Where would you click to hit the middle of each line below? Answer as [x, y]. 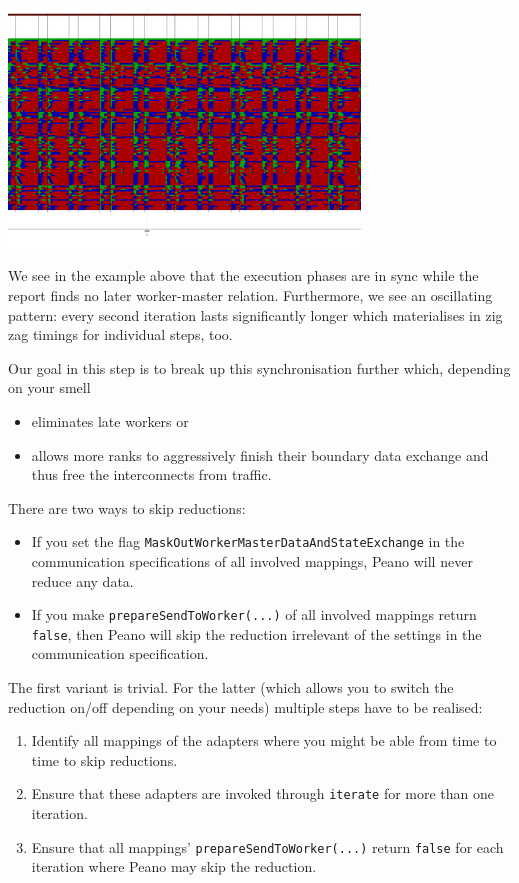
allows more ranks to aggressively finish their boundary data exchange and [260, 454]
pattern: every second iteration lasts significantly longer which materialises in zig [255, 314]
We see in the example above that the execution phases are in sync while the [243, 275]
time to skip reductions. [104, 759]
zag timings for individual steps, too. [120, 334]
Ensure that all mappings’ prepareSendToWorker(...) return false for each [267, 846]
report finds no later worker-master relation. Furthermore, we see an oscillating [250, 294]
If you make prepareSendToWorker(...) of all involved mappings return [254, 614]
